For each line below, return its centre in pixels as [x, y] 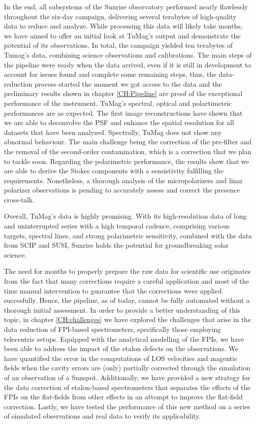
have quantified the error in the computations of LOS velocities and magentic [121, 358]
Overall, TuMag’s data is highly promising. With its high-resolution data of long [125, 216]
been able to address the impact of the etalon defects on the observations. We [121, 348]
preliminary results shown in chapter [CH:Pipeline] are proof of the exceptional [123, 93]
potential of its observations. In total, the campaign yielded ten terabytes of [118, 45]
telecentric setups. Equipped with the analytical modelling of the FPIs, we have [124, 339]
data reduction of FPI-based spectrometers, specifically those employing [112, 329]
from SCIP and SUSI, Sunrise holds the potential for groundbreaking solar [116, 245]
